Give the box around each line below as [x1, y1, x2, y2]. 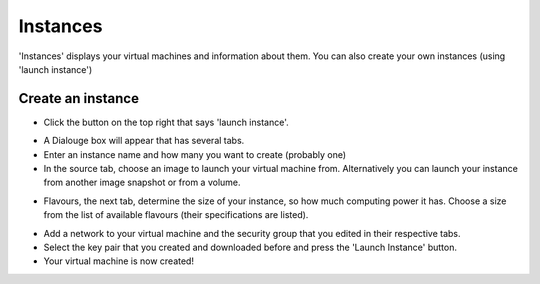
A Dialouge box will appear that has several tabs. [43, 135, 245, 147]
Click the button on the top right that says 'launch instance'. [43, 116, 289, 128]
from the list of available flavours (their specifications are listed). [43, 209, 309, 221]
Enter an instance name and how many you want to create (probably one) [43, 148, 347, 160]
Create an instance [18, 90, 140, 107]
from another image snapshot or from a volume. [43, 176, 241, 189]
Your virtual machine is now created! [43, 255, 195, 267]
